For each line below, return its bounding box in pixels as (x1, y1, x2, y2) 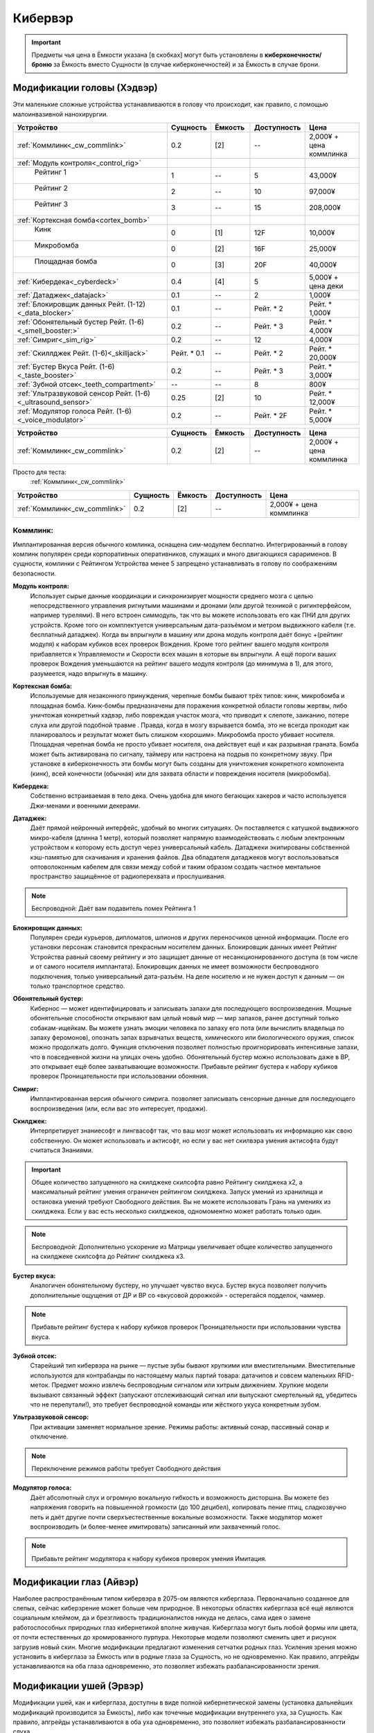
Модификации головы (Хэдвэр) (12, 82, 159, 94)
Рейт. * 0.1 (170, 349, 204, 358)
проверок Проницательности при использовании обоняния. (30, 1072, 208, 1081)
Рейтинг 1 (34, 167, 67, 177)
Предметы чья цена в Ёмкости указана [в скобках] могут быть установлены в (31, 51, 263, 59)
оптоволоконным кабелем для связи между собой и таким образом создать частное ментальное (30, 863, 321, 871)
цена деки (309, 281, 344, 291)
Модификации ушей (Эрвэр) (12, 1680, 144, 1692)
